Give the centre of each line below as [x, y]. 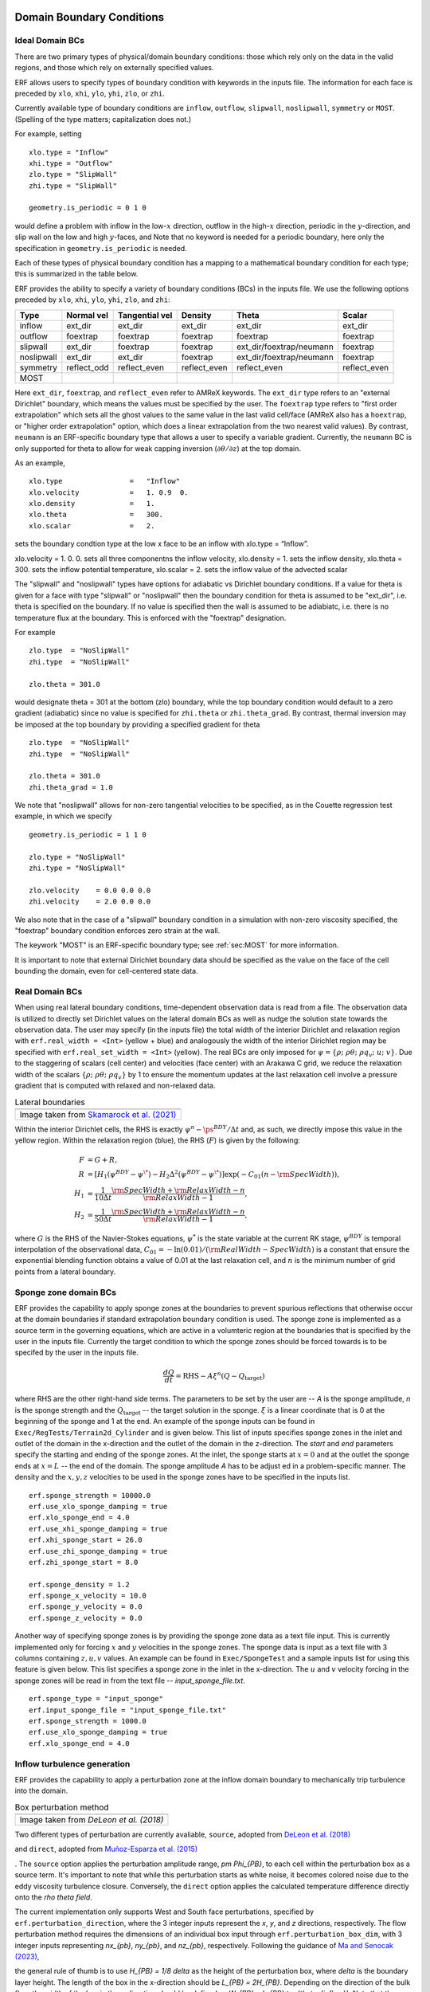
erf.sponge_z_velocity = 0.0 [86, 1618]
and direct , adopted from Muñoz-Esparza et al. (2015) [106, 1849]
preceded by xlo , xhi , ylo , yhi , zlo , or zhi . [90, 93]
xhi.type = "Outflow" [71, 163]
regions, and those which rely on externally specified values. [114, 68]
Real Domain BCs [49, 991]
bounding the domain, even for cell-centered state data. [106, 971]
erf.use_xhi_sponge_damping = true [98, 1529]
